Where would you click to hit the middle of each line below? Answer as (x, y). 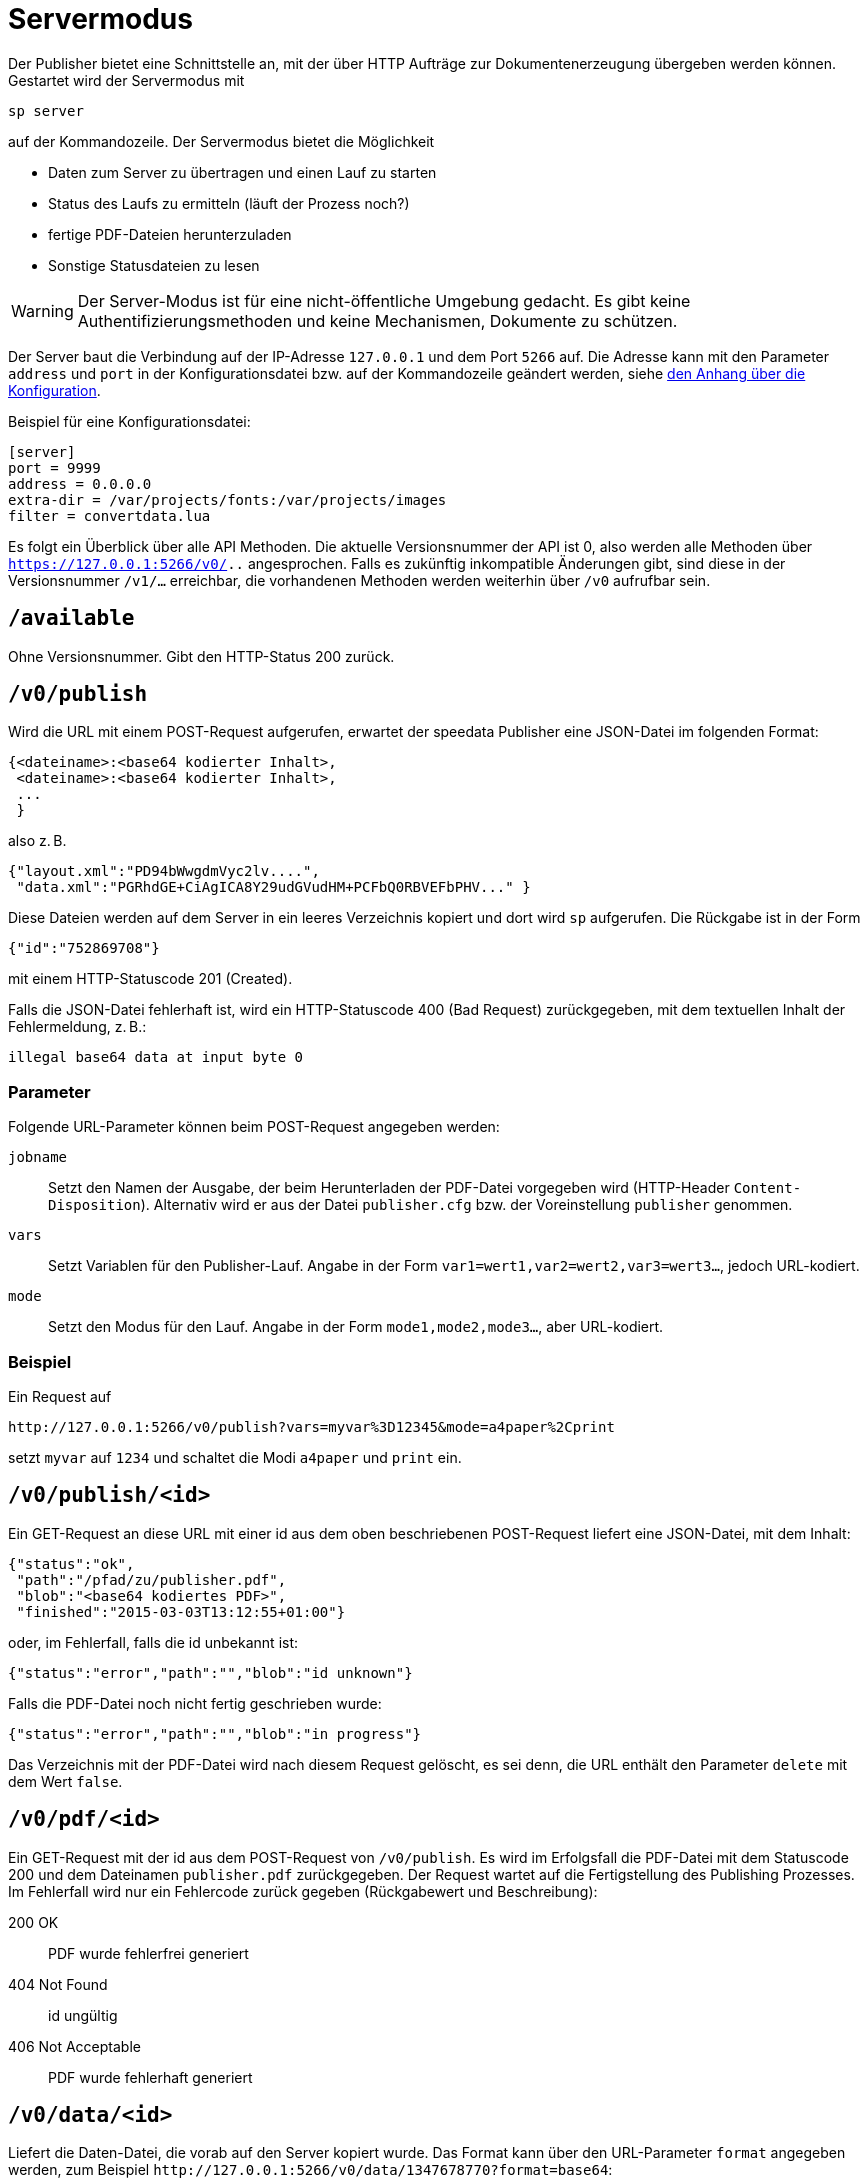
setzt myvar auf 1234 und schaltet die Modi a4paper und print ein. (235, 1457)
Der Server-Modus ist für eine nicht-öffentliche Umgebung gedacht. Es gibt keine (384, 300)
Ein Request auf (60, 1396)
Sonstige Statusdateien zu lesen (154, 265)
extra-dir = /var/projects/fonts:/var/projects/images (227, 499)
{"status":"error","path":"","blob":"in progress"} (215, 1733)
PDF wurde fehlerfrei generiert (148, 1953)
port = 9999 (54, 467)
